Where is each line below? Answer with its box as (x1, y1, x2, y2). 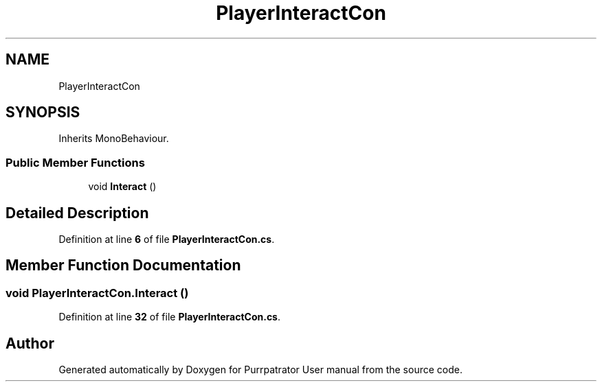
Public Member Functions (5, 155, 145, 169)
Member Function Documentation (5, 257, 241, 274)
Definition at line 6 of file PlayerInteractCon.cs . (58, 233, 275, 246)
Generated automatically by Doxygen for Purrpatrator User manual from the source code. (58, 364, 462, 376)
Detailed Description (5, 204, 149, 222)
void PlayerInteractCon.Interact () (5, 285, 189, 300)
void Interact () (88, 180, 157, 193)
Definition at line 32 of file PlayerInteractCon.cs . (58, 311, 281, 323)
